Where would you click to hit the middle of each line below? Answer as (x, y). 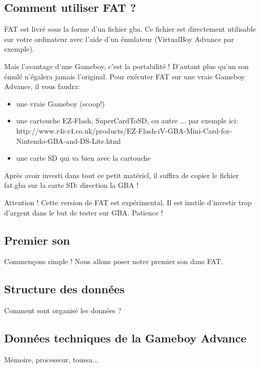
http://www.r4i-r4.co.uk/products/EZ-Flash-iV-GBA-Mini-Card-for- (124, 130)
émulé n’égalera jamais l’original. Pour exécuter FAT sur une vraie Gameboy (125, 76)
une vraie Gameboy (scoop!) (61, 103)
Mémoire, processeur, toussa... (51, 359)
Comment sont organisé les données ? (63, 310)
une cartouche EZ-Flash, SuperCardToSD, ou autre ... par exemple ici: (127, 121)
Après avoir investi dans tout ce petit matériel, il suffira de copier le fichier (122, 175)
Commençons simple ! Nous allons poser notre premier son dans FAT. (114, 261)
